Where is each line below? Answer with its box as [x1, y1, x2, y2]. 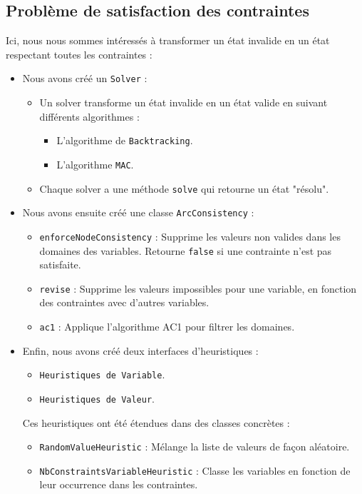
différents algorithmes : [39, 109, 140, 123]
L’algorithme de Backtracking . [56, 133, 193, 148]
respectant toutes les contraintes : [6, 46, 152, 61]
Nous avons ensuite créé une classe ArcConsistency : [22, 205, 254, 220]
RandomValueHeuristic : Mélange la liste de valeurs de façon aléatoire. [39, 439, 350, 454]
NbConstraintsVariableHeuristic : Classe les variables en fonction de [39, 463, 351, 478]
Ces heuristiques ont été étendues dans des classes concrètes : [22, 415, 290, 430]
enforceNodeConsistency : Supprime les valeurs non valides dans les [39, 228, 341, 243]
